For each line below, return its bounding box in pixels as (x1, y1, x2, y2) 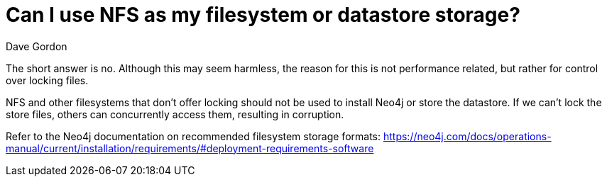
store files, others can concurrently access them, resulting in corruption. (6, 108, 344, 120)
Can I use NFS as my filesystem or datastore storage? (6, 3, 520, 27)
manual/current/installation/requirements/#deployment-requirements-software (6, 142, 374, 154)
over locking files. (6, 74, 89, 86)
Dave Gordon (6, 40, 67, 52)
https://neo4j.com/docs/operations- (383, 130, 552, 142)
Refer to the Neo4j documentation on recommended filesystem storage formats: (6, 130, 381, 142)
